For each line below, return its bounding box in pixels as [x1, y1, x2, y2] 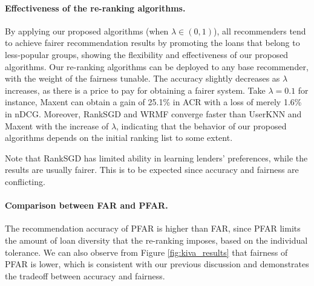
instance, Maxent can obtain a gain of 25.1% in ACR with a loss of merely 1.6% [5, 96, 302, 108]
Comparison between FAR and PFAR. [5, 199, 168, 212]
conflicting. [5, 175, 45, 187]
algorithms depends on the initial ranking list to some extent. [5, 131, 233, 144]
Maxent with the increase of [5, 119, 109, 132]
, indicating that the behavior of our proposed [116, 119, 287, 132]
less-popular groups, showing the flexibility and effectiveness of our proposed [5, 48, 289, 60]
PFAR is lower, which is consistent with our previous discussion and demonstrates [5, 258, 309, 270]
